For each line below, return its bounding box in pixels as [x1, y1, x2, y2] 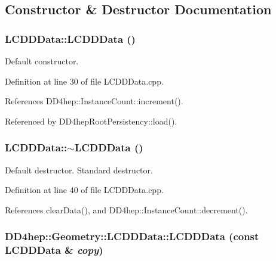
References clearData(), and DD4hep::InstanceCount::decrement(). [5, 203, 248, 216]
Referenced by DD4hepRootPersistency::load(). [5, 114, 177, 127]
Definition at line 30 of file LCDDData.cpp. [5, 74, 164, 87]
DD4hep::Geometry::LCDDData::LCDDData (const [5, 229, 259, 244]
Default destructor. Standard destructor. [5, 163, 153, 176]
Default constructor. [5, 55, 79, 67]
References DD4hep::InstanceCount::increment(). [5, 95, 183, 107]
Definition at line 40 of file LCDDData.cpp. [5, 184, 164, 196]
